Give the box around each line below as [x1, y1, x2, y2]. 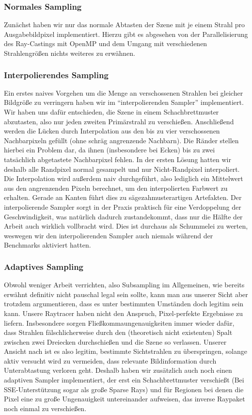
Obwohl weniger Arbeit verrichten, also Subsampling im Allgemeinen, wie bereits [4, 280, 245, 290]
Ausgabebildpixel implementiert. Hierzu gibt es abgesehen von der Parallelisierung [4, 29, 248, 39]
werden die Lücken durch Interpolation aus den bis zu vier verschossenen [4, 126, 220, 136]
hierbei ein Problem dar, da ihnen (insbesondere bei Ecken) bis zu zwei [4, 145, 215, 155]
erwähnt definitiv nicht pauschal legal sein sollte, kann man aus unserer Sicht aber [4, 289, 248, 299]
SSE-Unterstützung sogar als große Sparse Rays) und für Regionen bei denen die [4, 384, 244, 394]
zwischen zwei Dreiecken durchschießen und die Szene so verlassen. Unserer [4, 336, 227, 347]
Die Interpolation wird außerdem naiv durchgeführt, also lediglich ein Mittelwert [4, 173, 243, 183]
